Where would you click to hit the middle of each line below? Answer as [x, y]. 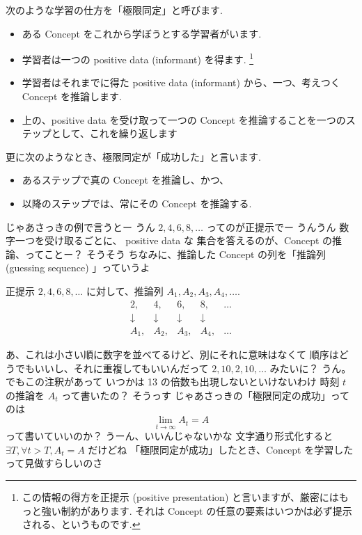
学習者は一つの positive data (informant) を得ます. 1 [138, 58]
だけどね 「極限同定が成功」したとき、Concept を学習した [221, 449]
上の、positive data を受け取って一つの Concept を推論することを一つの [184, 119]
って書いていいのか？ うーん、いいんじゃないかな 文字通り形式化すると [170, 436]
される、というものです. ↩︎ [81, 524]
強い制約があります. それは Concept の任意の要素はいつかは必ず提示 [197, 510]
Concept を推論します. [72, 96]
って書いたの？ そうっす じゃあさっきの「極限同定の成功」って [206, 395]
